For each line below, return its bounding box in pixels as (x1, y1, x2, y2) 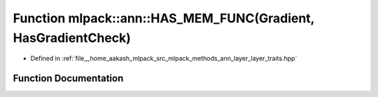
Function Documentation (13, 73, 124, 84)
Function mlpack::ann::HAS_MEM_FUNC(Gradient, (13, 10, 315, 26)
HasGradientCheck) (13, 30, 131, 45)
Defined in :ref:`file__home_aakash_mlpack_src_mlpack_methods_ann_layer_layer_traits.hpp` (30, 54, 297, 63)
